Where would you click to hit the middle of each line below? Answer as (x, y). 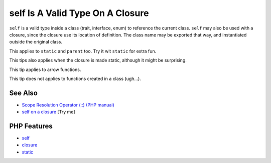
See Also (23, 93)
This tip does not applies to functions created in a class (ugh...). (75, 78)
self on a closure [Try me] (48, 112)
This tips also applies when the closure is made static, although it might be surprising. (98, 60)
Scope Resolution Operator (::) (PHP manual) (68, 104)
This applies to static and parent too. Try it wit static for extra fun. (83, 51)
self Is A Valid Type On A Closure (79, 13)
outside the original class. (36, 42)
